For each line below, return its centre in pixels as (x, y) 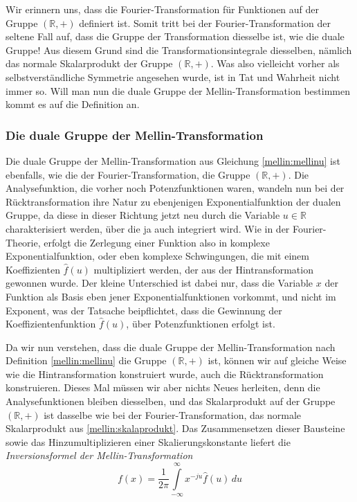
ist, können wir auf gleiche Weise (277, 360)
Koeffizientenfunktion (51, 324)
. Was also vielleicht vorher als (275, 63)
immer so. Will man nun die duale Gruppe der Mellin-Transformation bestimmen (178, 90)
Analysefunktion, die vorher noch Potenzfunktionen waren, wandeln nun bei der (175, 188)
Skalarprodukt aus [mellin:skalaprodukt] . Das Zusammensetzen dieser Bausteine (175, 428)
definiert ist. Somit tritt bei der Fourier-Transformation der (205, 23)
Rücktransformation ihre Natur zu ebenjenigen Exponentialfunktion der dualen (173, 201)
